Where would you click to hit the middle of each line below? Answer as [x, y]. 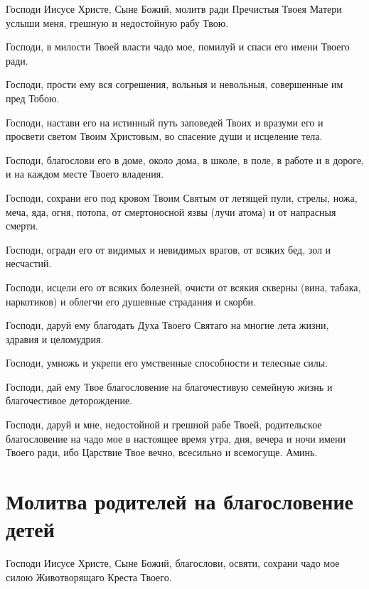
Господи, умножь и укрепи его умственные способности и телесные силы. [167, 363]
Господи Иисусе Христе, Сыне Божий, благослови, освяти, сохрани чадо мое [173, 563]
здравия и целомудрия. [55, 339]
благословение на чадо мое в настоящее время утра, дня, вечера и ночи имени [176, 438]
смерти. [22, 226]
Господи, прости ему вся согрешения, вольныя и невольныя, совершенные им [175, 84]
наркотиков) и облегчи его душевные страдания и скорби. [131, 301]
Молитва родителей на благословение [180, 501]
